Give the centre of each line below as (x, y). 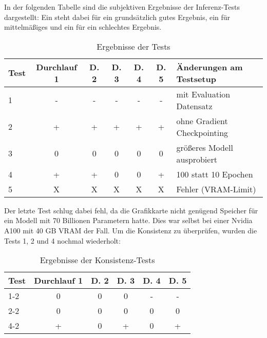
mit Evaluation (203, 94)
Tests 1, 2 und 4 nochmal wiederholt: (62, 240)
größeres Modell (205, 147)
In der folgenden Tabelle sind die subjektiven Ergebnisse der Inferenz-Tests (122, 7)
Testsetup (196, 78)
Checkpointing (202, 132)
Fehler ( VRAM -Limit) (216, 189)
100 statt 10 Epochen (215, 174)
